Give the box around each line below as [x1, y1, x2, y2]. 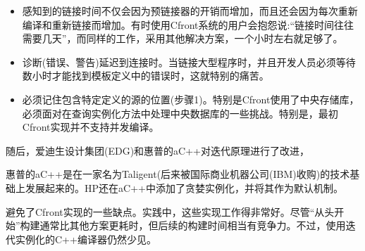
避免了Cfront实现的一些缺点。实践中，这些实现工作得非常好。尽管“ [6, 204, 315, 219]
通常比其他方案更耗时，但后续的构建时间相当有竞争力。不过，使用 [39, 218, 346, 233]
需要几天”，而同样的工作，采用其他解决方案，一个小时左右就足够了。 [22, 31, 343, 46]
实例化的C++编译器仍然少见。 [15, 231, 156, 246]
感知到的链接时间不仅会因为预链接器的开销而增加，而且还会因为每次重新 [22, 4, 358, 18]
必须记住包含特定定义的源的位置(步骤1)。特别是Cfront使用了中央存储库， [22, 91, 359, 106]
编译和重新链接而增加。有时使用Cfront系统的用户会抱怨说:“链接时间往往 [22, 17, 354, 32]
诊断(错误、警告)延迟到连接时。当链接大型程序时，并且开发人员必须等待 [22, 54, 356, 69]
